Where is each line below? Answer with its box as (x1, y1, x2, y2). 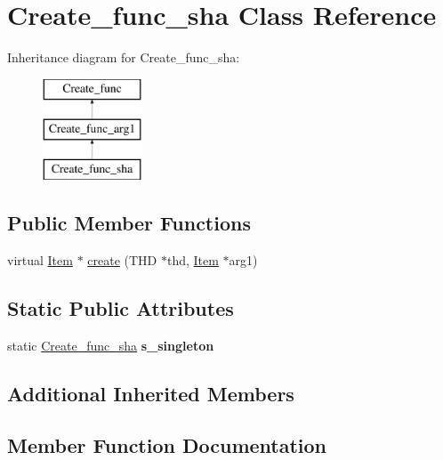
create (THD (87, 250, 157, 269)
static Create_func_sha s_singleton (7, 335, 214, 354)
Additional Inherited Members (7, 379, 294, 407)
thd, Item (166, 250, 219, 269)
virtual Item (7, 250, 73, 269)
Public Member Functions (7, 209, 251, 237)
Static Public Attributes (7, 294, 234, 321)
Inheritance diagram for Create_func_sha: (7, 48, 240, 67)
